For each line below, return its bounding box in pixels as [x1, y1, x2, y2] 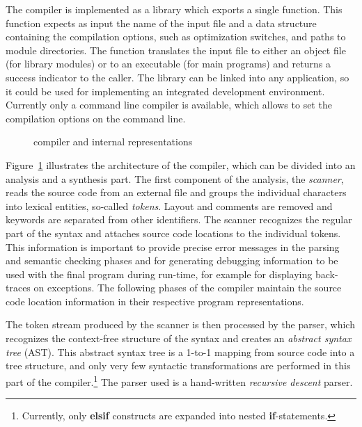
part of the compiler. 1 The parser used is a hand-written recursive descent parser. [6, 372, 353, 389]
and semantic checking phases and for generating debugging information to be [6, 253, 338, 268]
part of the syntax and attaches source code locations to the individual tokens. [6, 225, 341, 240]
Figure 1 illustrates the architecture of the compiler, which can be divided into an [6, 157, 356, 172]
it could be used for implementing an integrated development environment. [6, 83, 325, 98]
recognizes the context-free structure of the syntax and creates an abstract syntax [6, 331, 352, 346]
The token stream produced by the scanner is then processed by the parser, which [6, 317, 355, 332]
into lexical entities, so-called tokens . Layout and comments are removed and [6, 198, 333, 213]
